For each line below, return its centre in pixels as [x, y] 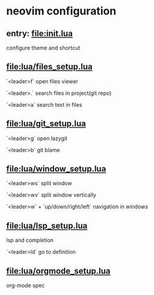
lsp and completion [30, 240]
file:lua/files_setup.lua [49, 67]
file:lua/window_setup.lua [56, 169]
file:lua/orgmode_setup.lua [58, 271]
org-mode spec [26, 285]
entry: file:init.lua [40, 33]
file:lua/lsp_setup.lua [47, 225]
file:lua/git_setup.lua [46, 124]
